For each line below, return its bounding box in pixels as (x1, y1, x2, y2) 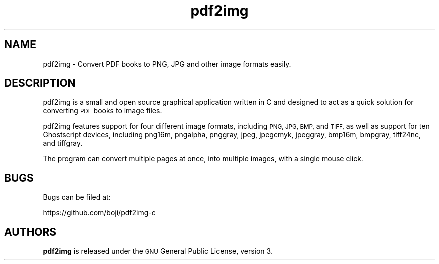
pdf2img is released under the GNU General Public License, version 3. (43, 247, 273, 256)
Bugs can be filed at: (43, 193, 111, 202)
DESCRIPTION (4, 77, 76, 90)
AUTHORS (4, 225, 57, 238)
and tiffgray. (43, 139, 83, 148)
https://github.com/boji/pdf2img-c (43, 208, 156, 217)
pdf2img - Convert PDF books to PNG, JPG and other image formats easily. (43, 59, 291, 68)
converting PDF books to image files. (43, 106, 162, 115)
